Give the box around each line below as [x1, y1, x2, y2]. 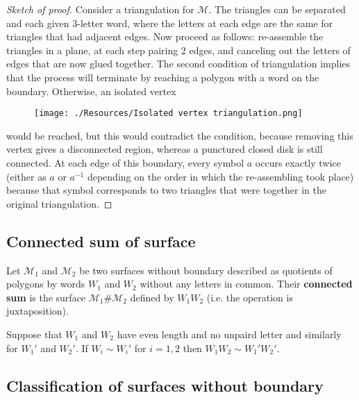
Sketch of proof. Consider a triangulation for [6, 2, 194, 16]
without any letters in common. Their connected [140, 276, 353, 291]
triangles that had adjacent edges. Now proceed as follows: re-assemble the [6, 29, 324, 44]
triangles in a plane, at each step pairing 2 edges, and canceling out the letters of [6, 42, 351, 57]
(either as [6, 169, 47, 183]
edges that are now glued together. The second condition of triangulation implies [6, 56, 351, 71]
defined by [130, 290, 174, 304]
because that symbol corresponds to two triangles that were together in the [6, 183, 326, 197]
